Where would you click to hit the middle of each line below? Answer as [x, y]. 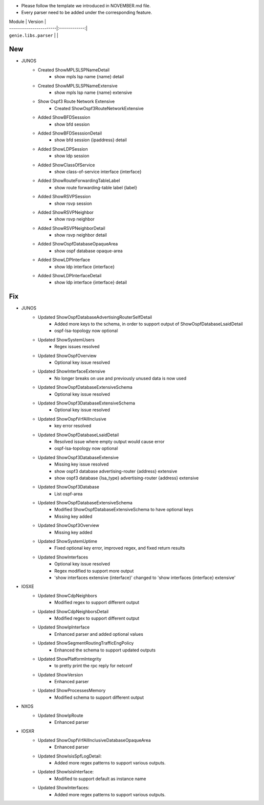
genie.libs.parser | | [34, 35]
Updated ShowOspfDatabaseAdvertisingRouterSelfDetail [95, 317]
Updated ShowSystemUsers [66, 339]
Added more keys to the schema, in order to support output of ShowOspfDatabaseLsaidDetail [149, 324]
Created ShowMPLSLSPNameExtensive [78, 86]
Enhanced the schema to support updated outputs [105, 650]
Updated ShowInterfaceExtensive [72, 371]
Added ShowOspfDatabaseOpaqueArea [78, 244]
